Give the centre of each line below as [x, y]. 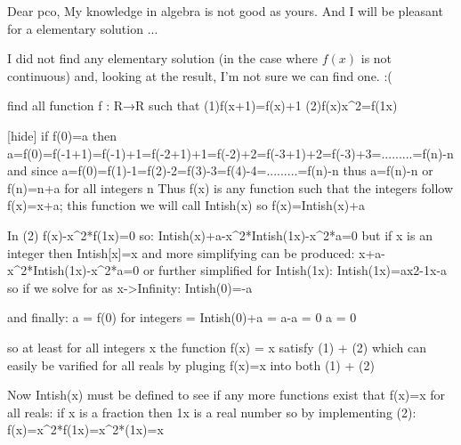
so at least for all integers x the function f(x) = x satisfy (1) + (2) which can [217, 347]
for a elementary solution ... [83, 28]
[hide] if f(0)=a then [62, 135]
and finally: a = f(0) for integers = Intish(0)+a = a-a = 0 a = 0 [182, 317]
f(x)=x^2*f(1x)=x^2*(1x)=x [85, 429]
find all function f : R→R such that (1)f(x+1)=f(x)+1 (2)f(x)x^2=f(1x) [202, 105]
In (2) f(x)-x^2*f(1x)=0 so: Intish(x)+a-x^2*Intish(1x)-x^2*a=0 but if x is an [220, 235]
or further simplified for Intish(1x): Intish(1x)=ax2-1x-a [295, 270]
